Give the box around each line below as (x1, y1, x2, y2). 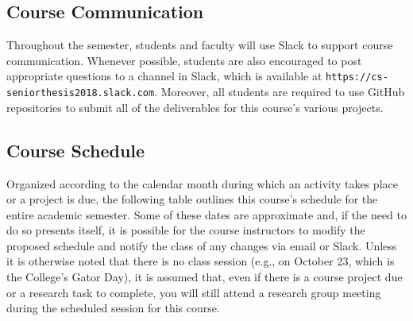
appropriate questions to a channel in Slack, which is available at (6, 68, 322, 84)
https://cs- (326, 72, 388, 83)
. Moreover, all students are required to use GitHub (154, 83, 405, 100)
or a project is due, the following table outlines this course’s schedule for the (6, 191, 378, 207)
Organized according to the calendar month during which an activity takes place (6, 175, 398, 191)
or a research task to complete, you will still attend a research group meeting (6, 284, 381, 300)
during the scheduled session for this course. (6, 300, 220, 316)
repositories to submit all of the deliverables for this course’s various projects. (6, 99, 384, 115)
